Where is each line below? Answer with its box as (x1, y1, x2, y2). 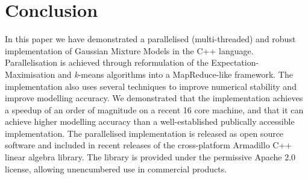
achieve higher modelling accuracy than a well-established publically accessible (5, 115, 295, 128)
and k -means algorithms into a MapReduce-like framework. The (57, 68, 293, 80)
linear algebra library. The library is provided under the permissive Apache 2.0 (5, 151, 296, 163)
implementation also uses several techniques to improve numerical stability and (5, 80, 297, 92)
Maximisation (5, 68, 55, 80)
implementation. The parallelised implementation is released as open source (5, 127, 284, 139)
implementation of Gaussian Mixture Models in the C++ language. (5, 44, 254, 57)
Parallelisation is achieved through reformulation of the (5, 56, 209, 69)
